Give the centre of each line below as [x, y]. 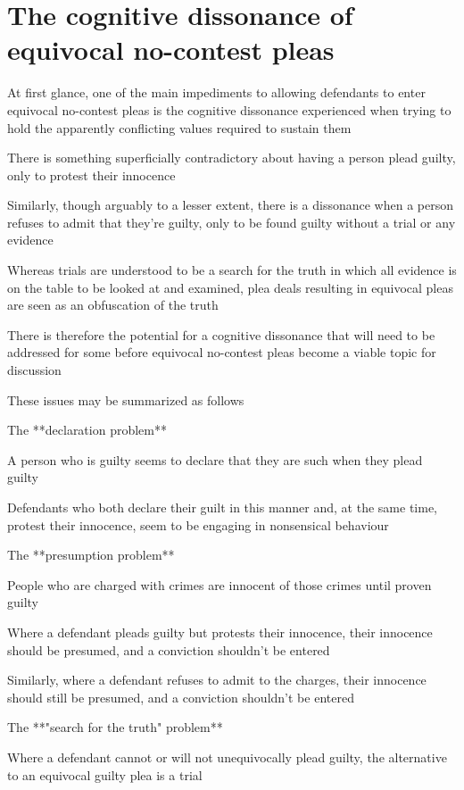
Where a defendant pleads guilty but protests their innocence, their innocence [220, 632]
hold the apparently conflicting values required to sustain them [179, 127]
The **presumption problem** [91, 555]
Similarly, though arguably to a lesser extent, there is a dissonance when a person [230, 205]
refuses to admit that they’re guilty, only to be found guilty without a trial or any [232, 222]
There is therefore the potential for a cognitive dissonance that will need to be [221, 334]
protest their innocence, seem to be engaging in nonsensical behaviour [198, 524]
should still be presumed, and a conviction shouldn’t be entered [181, 697]
